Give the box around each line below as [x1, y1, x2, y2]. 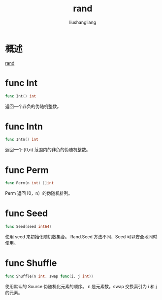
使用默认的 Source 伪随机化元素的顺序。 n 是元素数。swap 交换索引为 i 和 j [5, 283, 157, 289]
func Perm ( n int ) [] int [5, 181, 54, 186]
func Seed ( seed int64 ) [5, 224, 52, 229]
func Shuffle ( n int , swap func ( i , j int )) [5, 274, 94, 279]
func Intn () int [5, 137, 38, 142]
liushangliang [69, 19, 97, 25]
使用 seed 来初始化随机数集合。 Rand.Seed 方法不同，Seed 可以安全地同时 [5, 233, 158, 240]
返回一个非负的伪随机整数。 [5, 103, 62, 109]
